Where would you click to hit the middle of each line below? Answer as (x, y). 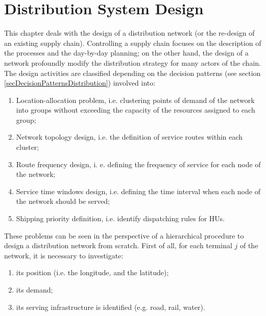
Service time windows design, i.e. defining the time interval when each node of (138, 191)
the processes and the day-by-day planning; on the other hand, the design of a (126, 53)
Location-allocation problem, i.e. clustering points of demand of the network (135, 100)
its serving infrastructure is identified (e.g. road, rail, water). (111, 307)
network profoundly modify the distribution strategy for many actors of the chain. (132, 62)
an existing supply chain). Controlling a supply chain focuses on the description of (133, 43)
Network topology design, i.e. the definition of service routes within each (129, 137)
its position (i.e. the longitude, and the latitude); (92, 272)
